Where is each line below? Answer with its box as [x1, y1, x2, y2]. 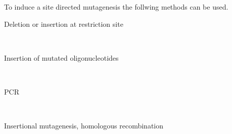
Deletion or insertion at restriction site [4, 18, 123, 29]
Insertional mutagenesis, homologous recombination [4, 120, 163, 131]
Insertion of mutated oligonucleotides [4, 52, 119, 63]
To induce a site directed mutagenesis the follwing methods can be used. [4, 2, 228, 12]
